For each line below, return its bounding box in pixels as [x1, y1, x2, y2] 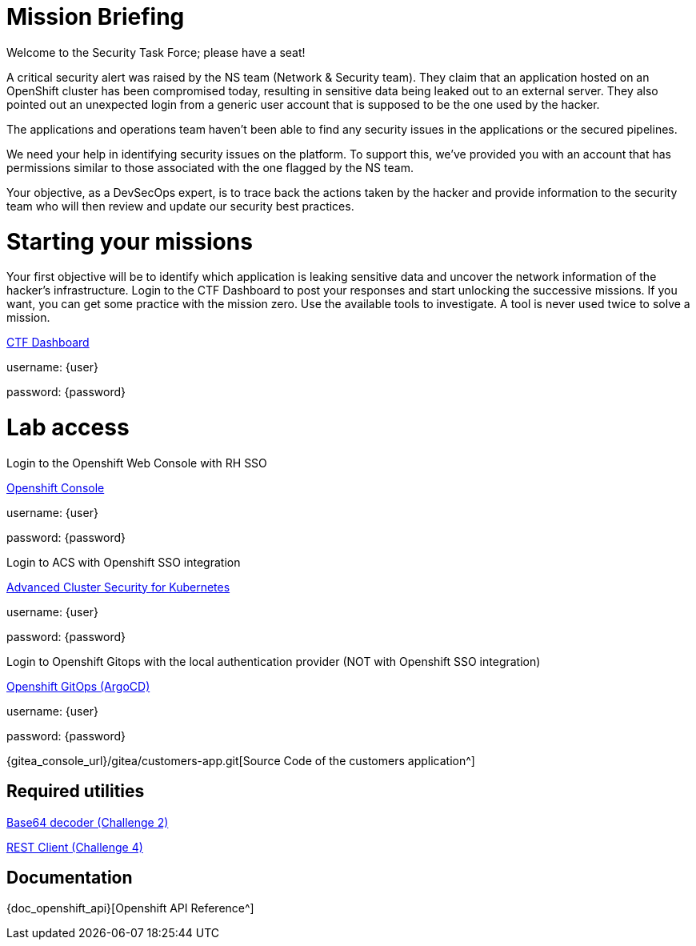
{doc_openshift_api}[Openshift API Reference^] [6, 901, 254, 916]
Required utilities [6, 781, 145, 802]
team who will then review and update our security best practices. [6, 198, 354, 213]
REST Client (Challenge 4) [6, 840, 143, 854]
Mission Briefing [6, 3, 185, 30]
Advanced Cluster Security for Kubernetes [6, 579, 230, 594]
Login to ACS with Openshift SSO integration [6, 555, 241, 569]
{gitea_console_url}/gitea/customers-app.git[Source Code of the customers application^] [6, 753, 475, 768]
